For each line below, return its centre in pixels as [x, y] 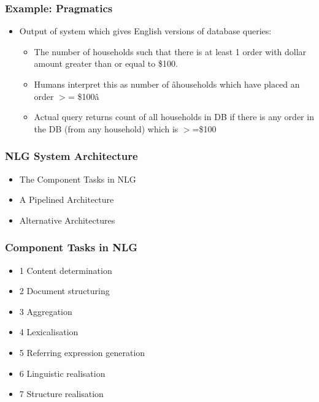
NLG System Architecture [71, 156]
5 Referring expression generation [82, 352]
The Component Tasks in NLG [78, 179]
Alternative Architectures [67, 220]
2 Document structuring [64, 291]
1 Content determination [66, 270]
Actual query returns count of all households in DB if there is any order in [174, 117]
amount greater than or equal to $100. [106, 63]
